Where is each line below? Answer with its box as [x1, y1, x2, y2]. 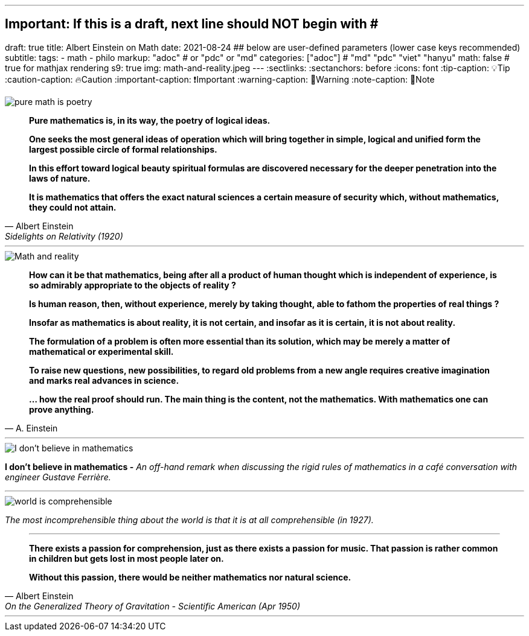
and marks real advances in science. [29, 375, 179, 386]
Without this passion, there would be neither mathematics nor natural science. [29, 571, 351, 582]
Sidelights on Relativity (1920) [5, 231, 123, 241]
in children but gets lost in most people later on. [29, 553, 224, 564]
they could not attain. [29, 202, 117, 212]
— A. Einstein [5, 422, 58, 433]
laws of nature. [29, 173, 91, 183]
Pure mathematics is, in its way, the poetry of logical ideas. [29, 115, 271, 126]
